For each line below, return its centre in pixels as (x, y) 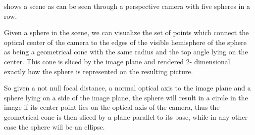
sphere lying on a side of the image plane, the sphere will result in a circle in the (126, 97)
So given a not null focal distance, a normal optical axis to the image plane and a (127, 88)
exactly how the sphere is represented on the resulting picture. (99, 71)
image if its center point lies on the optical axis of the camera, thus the (112, 107)
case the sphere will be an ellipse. (54, 126)
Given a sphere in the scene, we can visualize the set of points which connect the (127, 32)
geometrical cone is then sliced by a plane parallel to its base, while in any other (126, 116)
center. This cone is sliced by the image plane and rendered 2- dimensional (117, 61)
